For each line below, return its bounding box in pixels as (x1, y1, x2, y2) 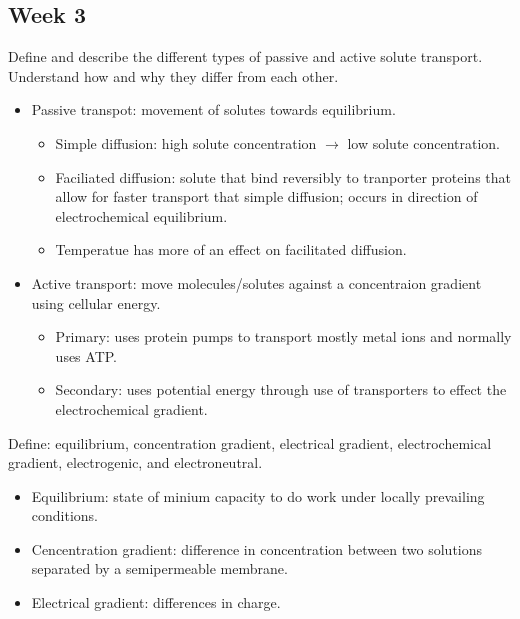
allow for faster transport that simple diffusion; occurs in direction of (55, 186, 478, 207)
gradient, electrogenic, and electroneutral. (8, 452, 263, 473)
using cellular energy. (31, 292, 161, 313)
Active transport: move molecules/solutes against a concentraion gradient (31, 272, 482, 293)
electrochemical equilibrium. (55, 205, 228, 226)
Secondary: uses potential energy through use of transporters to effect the (55, 379, 507, 400)
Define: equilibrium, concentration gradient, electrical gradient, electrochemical (8, 432, 492, 453)
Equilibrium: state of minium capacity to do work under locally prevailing (31, 485, 485, 506)
